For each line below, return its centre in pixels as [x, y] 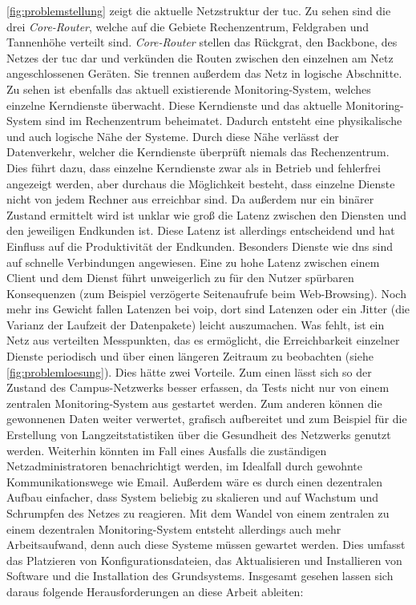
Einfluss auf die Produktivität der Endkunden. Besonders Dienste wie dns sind [200, 246]
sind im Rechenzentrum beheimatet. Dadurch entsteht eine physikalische [224, 121]
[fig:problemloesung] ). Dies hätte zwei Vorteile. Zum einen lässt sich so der [189, 371]
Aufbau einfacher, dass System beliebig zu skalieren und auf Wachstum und [193, 497]
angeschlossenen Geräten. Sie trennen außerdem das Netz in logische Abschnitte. [204, 73]
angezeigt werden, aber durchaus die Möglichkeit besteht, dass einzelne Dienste [201, 183]
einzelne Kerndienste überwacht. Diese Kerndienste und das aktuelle [174, 105]
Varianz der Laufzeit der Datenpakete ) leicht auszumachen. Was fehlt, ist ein [196, 324]
